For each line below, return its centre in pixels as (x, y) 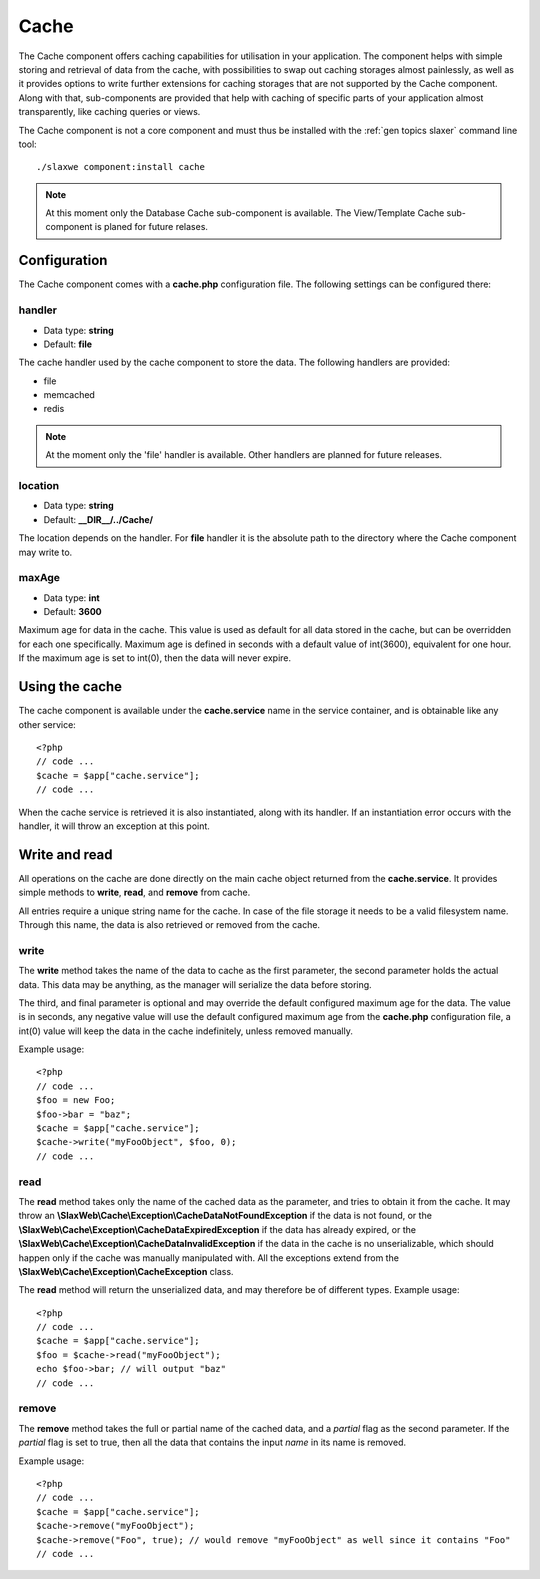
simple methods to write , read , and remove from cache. (134, 892)
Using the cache (70, 686)
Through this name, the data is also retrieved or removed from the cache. (169, 924)
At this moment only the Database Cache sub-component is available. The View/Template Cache (245, 213)
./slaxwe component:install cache (120, 167)
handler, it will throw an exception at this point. (114, 826)
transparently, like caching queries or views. (109, 112)
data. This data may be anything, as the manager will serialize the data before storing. (195, 984)
